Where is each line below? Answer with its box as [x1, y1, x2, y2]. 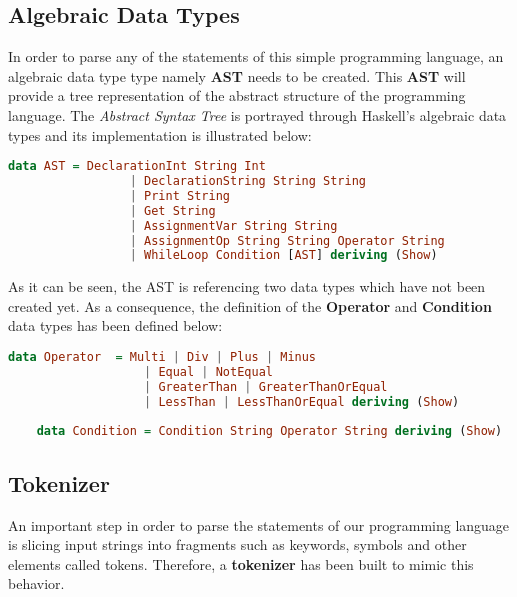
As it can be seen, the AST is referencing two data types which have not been [8, 276, 486, 297]
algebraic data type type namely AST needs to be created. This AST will [8, 65, 466, 86]
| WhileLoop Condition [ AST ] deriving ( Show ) [129, 248, 438, 263]
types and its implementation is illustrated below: [8, 124, 312, 145]
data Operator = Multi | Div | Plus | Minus [8, 350, 317, 365]
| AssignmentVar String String [129, 218, 338, 233]
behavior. [8, 573, 65, 594]
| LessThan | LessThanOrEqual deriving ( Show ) [144, 394, 460, 409]
